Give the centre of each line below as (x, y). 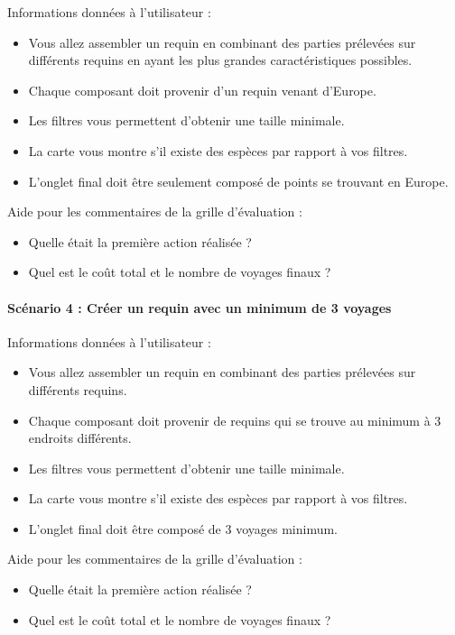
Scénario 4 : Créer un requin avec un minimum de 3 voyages (200, 307)
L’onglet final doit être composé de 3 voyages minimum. (183, 528)
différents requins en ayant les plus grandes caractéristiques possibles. (220, 60)
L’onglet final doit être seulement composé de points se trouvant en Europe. (238, 181)
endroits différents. (80, 438)
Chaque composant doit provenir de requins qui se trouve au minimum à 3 (235, 420)
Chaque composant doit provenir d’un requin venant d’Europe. (202, 90)
